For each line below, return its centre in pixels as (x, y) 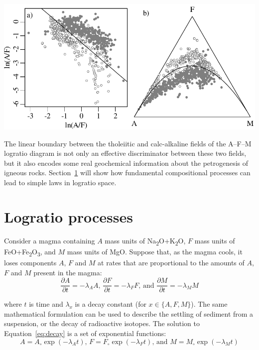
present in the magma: (68, 272)
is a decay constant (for (111, 304)
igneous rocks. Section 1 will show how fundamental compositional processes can (127, 173)
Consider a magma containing (50, 240)
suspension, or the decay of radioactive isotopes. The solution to (102, 323)
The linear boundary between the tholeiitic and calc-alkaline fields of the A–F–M (128, 143)
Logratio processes (68, 216)
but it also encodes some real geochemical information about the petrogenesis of (126, 163)
